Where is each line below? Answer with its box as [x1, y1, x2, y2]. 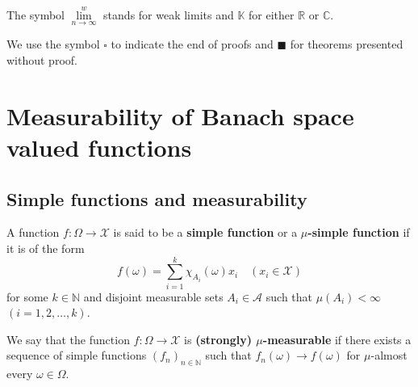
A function [6, 224, 60, 241]
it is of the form [6, 239, 85, 256]
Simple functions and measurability [6, 186, 307, 211]
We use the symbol [6, 36, 100, 53]
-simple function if [307, 224, 410, 241]
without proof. [6, 52, 77, 69]
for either [249, 6, 295, 23]
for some [6, 288, 48, 305]
